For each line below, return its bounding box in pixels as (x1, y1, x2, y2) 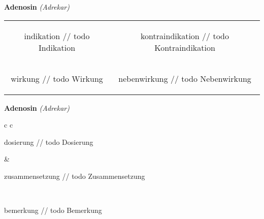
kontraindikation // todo (141, 29, 229, 42)
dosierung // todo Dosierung (4, 136, 93, 147)
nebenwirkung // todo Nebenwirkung (118, 72, 251, 84)
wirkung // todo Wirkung (11, 72, 103, 84)
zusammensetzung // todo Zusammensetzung (4, 170, 145, 181)
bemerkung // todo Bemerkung (4, 205, 102, 215)
